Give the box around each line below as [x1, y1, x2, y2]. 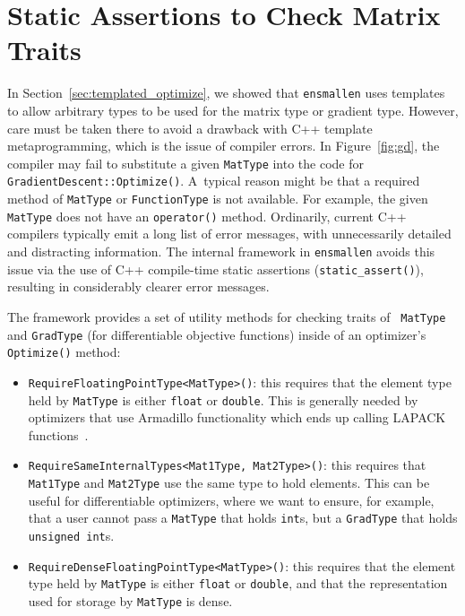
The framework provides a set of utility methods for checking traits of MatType [7, 307, 446, 325]
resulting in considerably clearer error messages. [7, 277, 270, 296]
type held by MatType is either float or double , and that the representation [28, 574, 448, 593]
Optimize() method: [7, 343, 121, 361]
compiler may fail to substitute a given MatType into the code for [7, 153, 365, 172]
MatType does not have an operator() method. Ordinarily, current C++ [7, 206, 407, 225]
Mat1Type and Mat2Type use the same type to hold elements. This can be [28, 473, 430, 491]
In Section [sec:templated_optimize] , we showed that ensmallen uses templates [7, 83, 445, 102]
